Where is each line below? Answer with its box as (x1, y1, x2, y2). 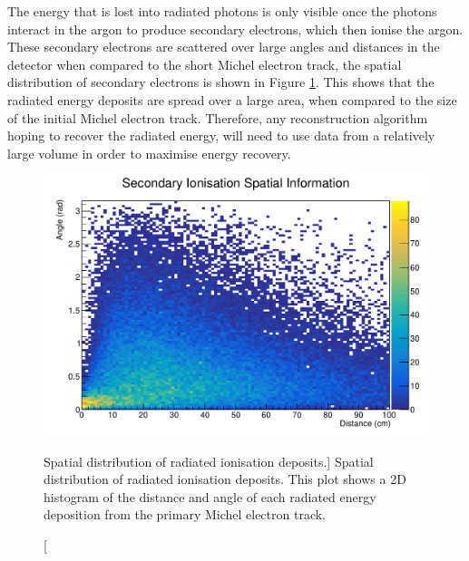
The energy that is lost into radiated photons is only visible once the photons (7, 2, 437, 20)
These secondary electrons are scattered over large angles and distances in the (7, 37, 440, 56)
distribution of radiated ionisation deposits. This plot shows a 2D (44, 469, 406, 488)
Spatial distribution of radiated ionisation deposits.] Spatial (44, 451, 374, 470)
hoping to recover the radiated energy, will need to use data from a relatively (7, 126, 435, 145)
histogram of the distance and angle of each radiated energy (44, 487, 376, 506)
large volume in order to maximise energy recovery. (7, 143, 291, 162)
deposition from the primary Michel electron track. (44, 505, 327, 524)
